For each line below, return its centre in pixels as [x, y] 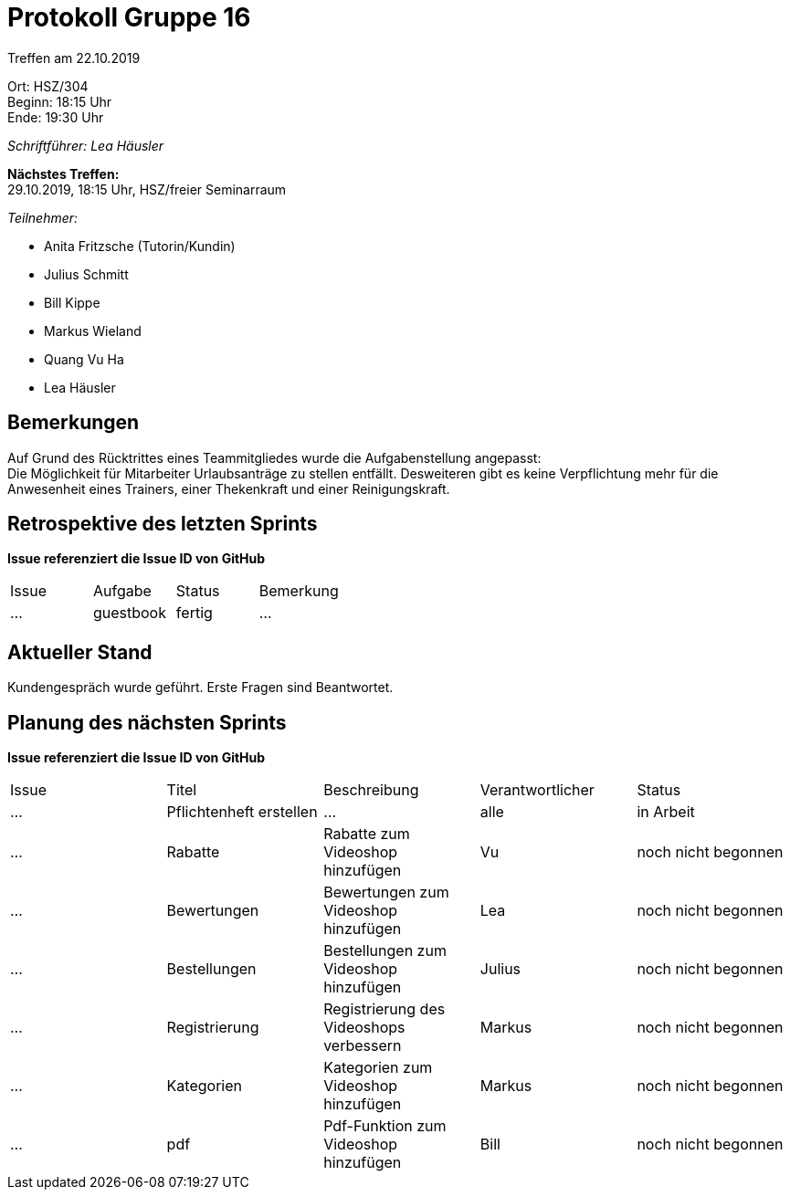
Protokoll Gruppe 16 [129, 17]
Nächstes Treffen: [63, 173]
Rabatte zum [367, 834]
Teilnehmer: [43, 217]
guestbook [129, 613]
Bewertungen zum [386, 892]
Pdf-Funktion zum [385, 1126]
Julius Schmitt [86, 274]
